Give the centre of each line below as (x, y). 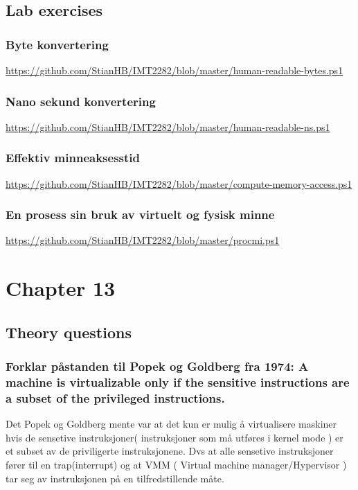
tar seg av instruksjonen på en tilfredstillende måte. (115, 478)
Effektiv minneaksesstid (73, 158)
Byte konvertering (57, 44)
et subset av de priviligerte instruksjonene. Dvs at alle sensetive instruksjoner (170, 451)
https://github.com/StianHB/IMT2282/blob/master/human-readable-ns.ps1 (168, 126)
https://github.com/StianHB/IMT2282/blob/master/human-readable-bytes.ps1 (174, 70)
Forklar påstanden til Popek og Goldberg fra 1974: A (157, 366)
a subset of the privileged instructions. (115, 397)
